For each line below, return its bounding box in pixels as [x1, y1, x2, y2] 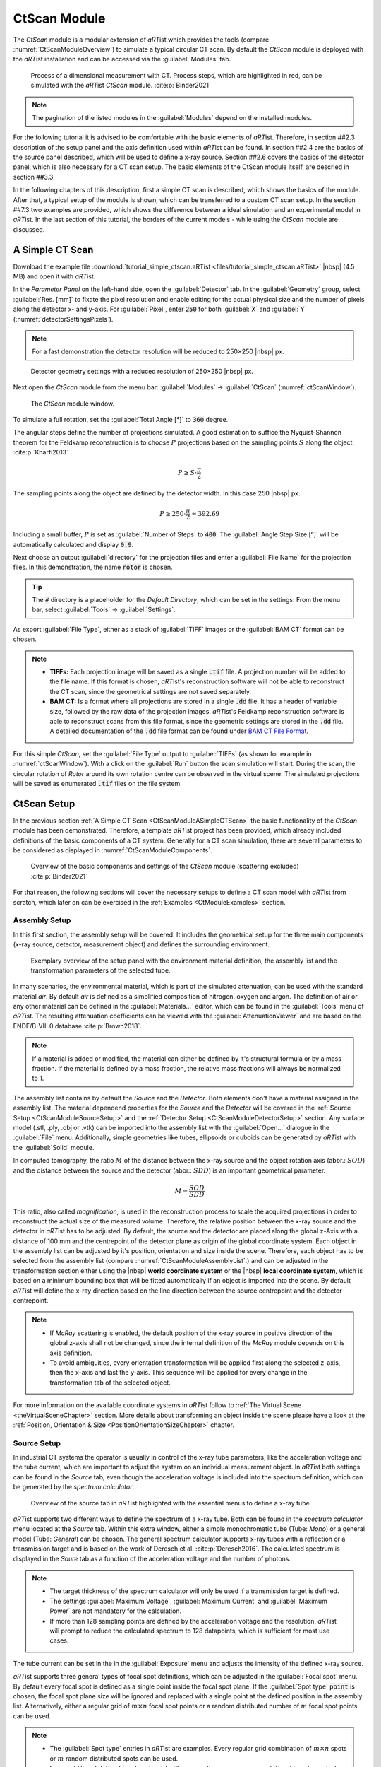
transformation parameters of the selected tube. [30, 965, 171, 975]
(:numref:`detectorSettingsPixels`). [13, 315, 114, 323]
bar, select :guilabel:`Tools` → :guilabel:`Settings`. [32, 605, 176, 614]
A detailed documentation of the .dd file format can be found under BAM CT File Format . [49, 727, 309, 735]
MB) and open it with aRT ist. [13, 272, 96, 281]
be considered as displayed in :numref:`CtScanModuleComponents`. [13, 846, 212, 855]
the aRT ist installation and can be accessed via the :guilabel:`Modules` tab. [13, 55, 231, 64]
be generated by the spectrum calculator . [13, 1483, 134, 1491]
